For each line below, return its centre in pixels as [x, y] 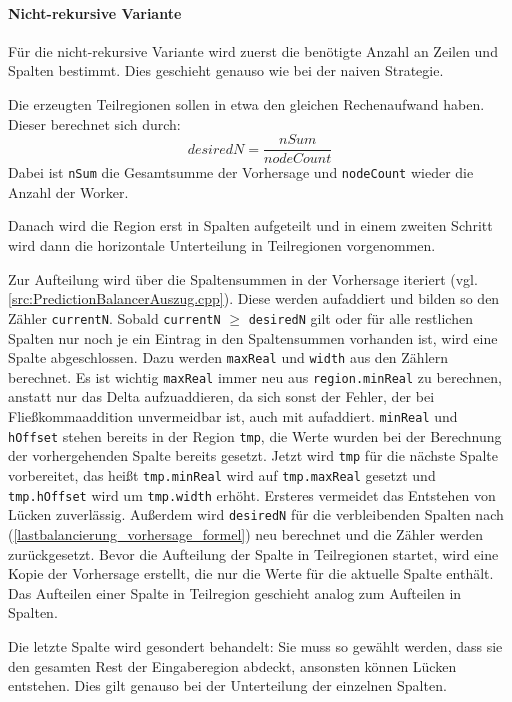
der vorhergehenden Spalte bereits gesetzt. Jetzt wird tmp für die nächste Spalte [253, 455]
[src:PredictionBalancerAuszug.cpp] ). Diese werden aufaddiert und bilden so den [254, 298]
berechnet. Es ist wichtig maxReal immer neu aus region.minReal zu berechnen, [255, 376]
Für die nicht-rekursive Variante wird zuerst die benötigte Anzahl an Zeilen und [253, 50]
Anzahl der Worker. [68, 191]
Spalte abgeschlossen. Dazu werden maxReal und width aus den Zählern [228, 357]
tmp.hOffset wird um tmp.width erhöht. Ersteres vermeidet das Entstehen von [252, 494]
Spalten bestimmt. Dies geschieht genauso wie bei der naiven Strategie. [226, 70]
